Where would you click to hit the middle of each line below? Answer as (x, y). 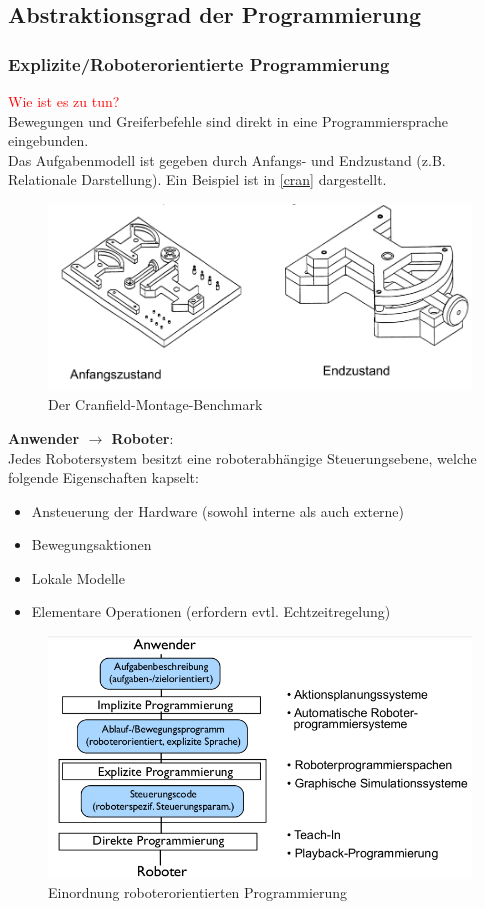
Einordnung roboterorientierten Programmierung (198, 892)
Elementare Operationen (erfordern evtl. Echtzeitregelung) (211, 611)
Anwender (44, 437)
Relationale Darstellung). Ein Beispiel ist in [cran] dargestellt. (197, 179)
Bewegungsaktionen (91, 544)
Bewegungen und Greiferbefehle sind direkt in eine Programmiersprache (228, 120)
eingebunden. (48, 140)
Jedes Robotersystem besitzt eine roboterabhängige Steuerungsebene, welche (242, 457)
